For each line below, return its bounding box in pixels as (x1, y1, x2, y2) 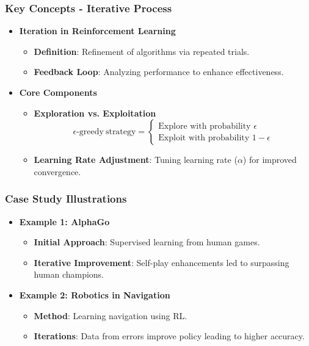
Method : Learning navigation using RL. (34, 309, 187, 322)
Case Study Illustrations (5, 191, 127, 206)
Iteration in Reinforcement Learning (19, 24, 176, 37)
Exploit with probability (158, 133, 250, 142)
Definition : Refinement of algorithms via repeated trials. (34, 45, 250, 57)
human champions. (34, 268, 104, 281)
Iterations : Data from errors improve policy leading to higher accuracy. (34, 330, 305, 342)
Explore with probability (158, 121, 251, 131)
